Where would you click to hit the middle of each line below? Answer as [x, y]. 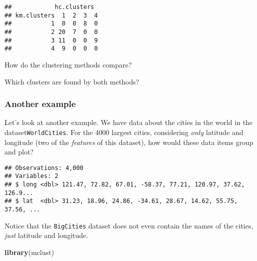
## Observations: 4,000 [44, 168]
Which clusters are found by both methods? [72, 81]
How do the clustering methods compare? [68, 64]
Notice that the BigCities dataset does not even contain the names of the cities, [129, 225]
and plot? [19, 152]
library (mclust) [29, 252]
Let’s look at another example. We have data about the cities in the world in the [129, 122]
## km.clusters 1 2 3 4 [51, 15]
